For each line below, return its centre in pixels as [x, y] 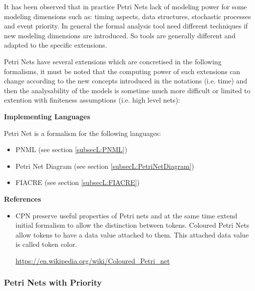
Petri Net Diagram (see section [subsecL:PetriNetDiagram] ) [105, 166]
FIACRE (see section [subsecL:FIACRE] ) [77, 182]
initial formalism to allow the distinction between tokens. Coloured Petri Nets [132, 225]
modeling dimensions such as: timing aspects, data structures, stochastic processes [127, 16]
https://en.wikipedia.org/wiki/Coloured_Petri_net [93, 260]
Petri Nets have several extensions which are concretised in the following [113, 61]
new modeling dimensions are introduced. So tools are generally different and [120, 35]
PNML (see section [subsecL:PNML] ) [71, 149]
